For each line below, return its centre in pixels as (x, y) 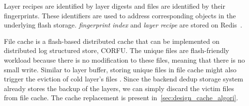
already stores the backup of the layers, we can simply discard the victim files (119, 88)
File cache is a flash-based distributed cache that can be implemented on (112, 41)
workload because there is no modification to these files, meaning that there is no (124, 60)
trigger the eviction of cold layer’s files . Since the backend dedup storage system (124, 79)
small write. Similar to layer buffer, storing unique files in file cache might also (120, 69)
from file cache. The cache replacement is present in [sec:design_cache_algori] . (121, 98)
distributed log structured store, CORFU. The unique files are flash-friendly (117, 50)
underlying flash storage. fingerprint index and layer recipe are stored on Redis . (123, 25)
